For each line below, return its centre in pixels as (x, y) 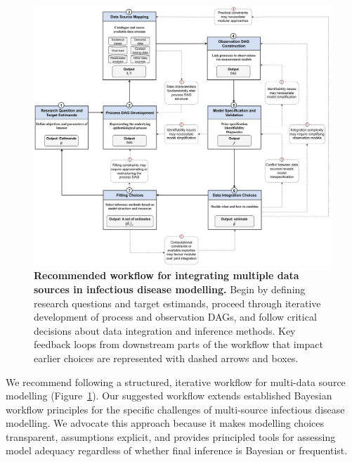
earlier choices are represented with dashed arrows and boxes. (166, 358)
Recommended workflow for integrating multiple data (167, 275)
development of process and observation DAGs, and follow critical (175, 317)
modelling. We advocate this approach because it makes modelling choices (165, 423)
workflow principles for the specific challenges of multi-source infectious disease (175, 409)
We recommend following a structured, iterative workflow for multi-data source (176, 381)
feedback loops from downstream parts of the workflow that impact (178, 344)
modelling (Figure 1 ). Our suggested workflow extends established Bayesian (169, 396)
